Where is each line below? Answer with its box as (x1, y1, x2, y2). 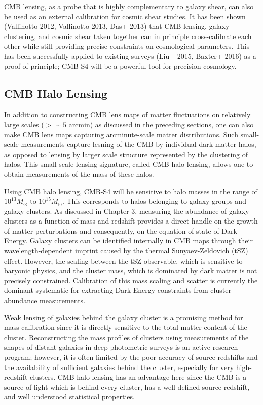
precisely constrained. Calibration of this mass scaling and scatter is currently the (4, 275, 258, 285)
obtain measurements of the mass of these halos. (4, 168, 154, 179)
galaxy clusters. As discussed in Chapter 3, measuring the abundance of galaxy (4, 205, 249, 216)
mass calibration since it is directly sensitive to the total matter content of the (4, 322, 247, 333)
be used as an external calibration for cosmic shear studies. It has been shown (4, 11, 246, 21)
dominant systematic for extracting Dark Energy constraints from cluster (4, 285, 231, 296)
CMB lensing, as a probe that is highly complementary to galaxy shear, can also (4, 1, 254, 11)
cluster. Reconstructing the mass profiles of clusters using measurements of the (4, 332, 249, 342)
